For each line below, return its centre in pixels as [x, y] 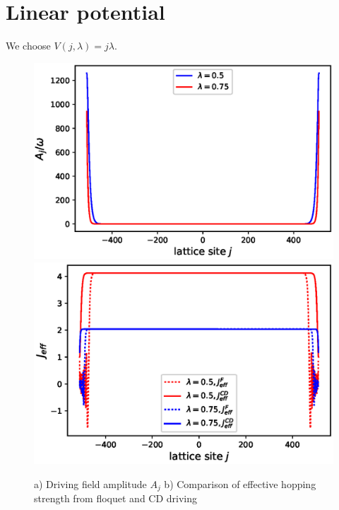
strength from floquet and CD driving [116, 498]
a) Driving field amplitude [90, 484]
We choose [28, 46]
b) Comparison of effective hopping [240, 484]
